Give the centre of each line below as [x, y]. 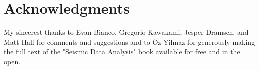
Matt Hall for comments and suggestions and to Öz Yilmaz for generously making [130, 42]
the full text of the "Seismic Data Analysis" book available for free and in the [122, 52]
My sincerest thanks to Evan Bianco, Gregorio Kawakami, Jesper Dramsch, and [126, 32]
